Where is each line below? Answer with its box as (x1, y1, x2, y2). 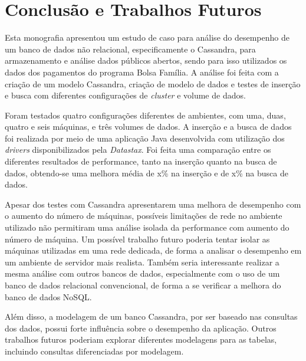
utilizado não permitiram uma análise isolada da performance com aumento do (5, 221, 289, 234)
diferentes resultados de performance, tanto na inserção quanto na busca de (5, 155, 277, 168)
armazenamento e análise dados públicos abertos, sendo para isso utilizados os (5, 54, 287, 67)
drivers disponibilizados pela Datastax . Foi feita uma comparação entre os (5, 143, 271, 156)
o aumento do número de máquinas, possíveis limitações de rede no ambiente (5, 209, 282, 222)
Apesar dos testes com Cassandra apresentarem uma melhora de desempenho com (5, 198, 301, 210)
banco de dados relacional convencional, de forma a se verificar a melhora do (5, 279, 281, 291)
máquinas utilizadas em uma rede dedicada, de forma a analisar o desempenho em (5, 244, 302, 257)
